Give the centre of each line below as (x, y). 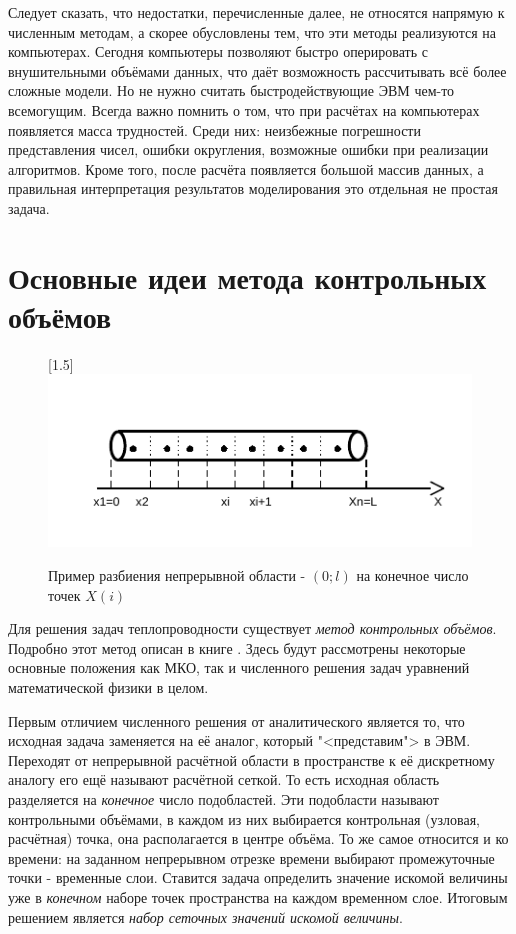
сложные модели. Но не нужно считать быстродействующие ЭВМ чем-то (231, 90)
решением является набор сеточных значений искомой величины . (205, 916)
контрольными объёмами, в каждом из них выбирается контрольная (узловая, (244, 818)
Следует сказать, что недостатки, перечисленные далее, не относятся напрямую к (256, 12)
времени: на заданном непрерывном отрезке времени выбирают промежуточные (251, 857)
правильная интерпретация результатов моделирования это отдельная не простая (253, 188)
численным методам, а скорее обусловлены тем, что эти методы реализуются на (252, 31)
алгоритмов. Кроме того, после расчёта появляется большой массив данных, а (246, 168)
